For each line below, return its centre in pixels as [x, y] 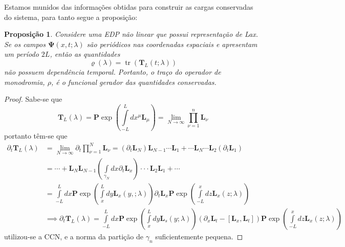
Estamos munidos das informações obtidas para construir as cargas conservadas [129, 7]
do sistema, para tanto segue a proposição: [71, 17]
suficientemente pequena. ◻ [199, 236]
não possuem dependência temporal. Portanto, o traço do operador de [113, 71]
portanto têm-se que [36, 136]
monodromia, [25, 82]
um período [21, 54]
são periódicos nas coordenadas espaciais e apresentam [172, 44]
